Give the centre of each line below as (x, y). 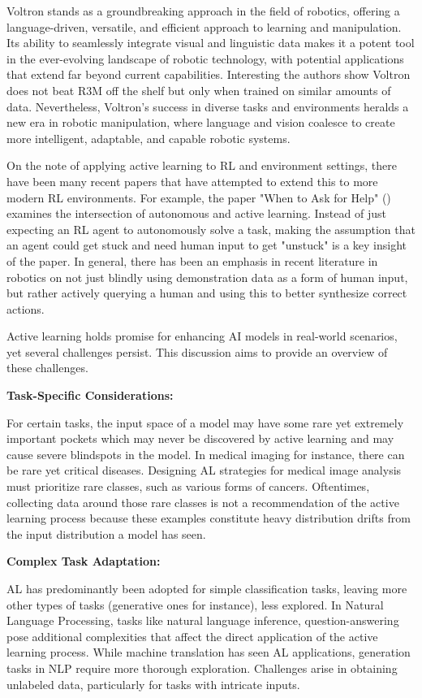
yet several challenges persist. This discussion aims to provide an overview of (197, 351)
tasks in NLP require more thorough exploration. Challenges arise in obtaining (202, 668)
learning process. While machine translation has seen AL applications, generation (209, 652)
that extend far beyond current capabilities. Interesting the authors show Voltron (209, 74)
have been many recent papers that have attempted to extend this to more (192, 181)
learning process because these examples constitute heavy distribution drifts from (209, 518)
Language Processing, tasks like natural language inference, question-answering (203, 620)
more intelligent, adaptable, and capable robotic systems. (149, 138)
